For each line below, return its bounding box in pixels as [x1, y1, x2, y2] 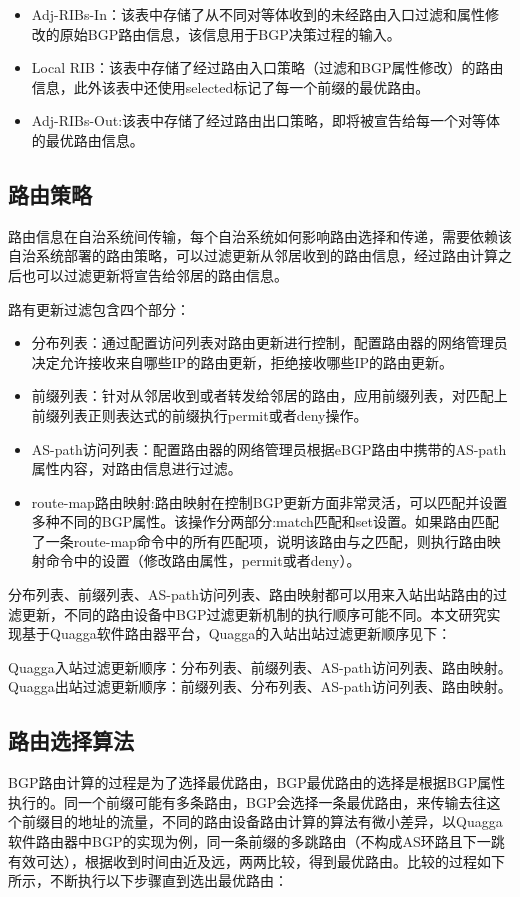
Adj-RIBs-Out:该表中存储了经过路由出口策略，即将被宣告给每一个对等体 [31, 110, 501, 131]
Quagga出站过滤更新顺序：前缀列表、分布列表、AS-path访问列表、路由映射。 [8, 676, 512, 697]
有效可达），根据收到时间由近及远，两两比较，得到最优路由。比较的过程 [8, 850, 477, 871]
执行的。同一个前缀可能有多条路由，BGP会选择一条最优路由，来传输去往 [8, 791, 487, 812]
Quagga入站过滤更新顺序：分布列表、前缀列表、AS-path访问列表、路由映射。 [8, 656, 512, 677]
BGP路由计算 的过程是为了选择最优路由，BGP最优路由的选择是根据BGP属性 [8, 772, 506, 793]
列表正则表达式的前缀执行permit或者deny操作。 [59, 404, 368, 425]
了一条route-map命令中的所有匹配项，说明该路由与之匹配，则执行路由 [31, 530, 487, 551]
